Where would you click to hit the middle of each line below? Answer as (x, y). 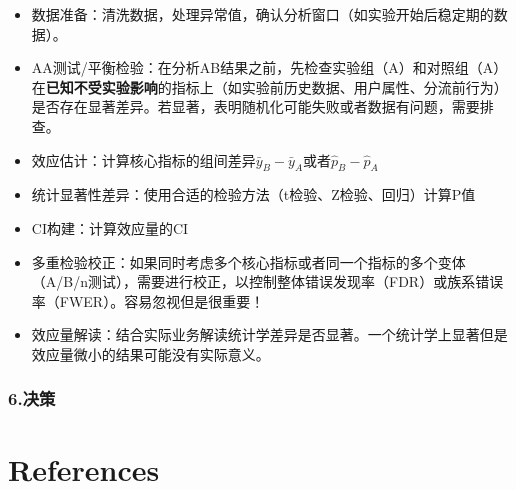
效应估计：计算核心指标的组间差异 (143, 159)
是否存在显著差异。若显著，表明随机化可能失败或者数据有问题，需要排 (262, 106)
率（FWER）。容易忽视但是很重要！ (148, 300)
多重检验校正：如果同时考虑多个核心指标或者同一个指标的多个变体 (248, 261)
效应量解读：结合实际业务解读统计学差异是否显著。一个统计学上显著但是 (269, 334)
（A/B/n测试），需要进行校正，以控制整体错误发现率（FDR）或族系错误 (267, 281)
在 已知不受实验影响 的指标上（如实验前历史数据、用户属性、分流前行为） (269, 86)
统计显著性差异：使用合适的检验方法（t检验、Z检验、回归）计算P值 (253, 194)
